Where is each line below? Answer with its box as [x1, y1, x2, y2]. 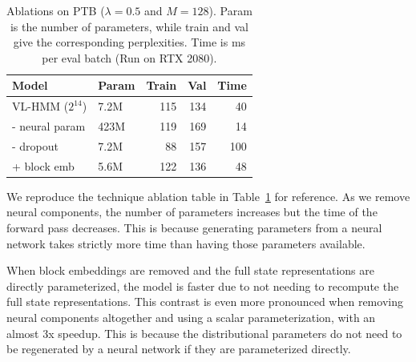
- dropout [12, 137, 59, 154]
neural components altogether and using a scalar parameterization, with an [6, 309, 376, 325]
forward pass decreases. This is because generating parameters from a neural [6, 219, 382, 236]
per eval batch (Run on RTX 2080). [42, 49, 217, 66]
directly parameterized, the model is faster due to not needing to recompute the [6, 277, 399, 294]
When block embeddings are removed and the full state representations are [6, 262, 374, 279]
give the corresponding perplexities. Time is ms [13, 34, 246, 50]
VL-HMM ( [12, 98, 69, 115]
